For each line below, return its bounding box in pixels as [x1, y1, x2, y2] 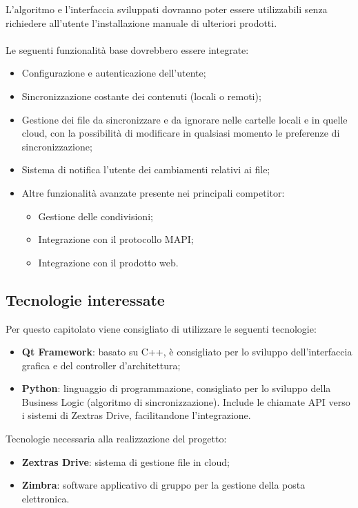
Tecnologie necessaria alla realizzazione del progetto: [6, 431, 227, 446]
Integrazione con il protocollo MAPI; [38, 232, 194, 246]
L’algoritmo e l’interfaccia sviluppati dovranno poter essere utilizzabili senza [6, 2, 328, 16]
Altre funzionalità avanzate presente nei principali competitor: [21, 185, 285, 199]
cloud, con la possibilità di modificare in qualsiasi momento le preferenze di [21, 126, 340, 140]
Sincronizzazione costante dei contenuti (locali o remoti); [21, 88, 261, 103]
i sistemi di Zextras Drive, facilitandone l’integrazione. [21, 408, 251, 422]
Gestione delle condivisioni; [38, 208, 153, 223]
